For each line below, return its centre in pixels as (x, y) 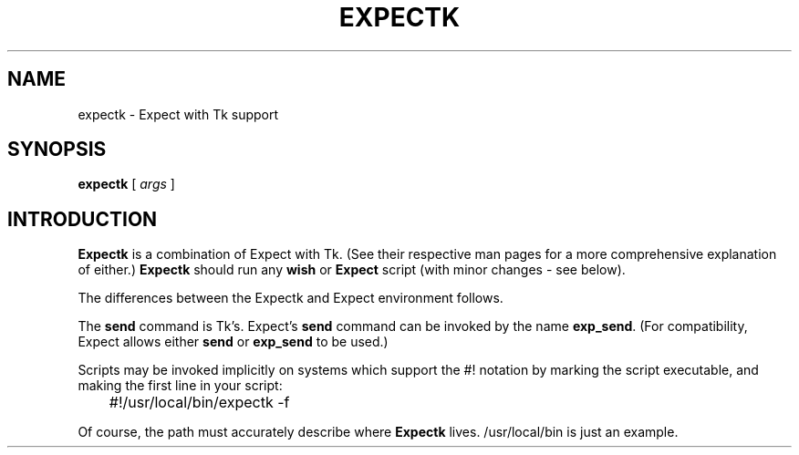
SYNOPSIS (57, 150)
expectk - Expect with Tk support (178, 114)
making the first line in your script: (180, 386)
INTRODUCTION (83, 219)
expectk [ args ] (126, 184)
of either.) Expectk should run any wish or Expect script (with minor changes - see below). (352, 270)
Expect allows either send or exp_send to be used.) (233, 342)
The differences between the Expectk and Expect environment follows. (291, 298)
